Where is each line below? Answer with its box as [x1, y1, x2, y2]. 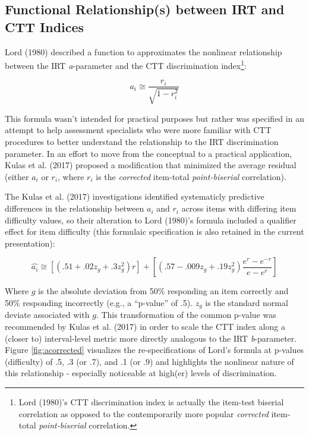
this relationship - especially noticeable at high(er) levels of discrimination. [5, 367, 277, 379]
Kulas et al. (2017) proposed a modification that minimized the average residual [5, 159, 297, 171]
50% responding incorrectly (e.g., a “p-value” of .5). [5, 297, 193, 309]
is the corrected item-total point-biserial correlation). [96, 170, 286, 182]
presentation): [5, 237, 55, 249]
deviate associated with [5, 308, 90, 321]
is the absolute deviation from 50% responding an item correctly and [38, 285, 289, 297]
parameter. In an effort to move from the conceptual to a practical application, [5, 147, 292, 159]
